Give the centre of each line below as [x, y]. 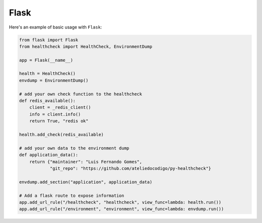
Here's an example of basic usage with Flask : [55, 27]
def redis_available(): [48, 101]
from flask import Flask [49, 40]
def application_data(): [49, 155]
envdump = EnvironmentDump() [54, 80]
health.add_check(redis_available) [61, 135]
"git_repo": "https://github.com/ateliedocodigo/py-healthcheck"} [130, 168]
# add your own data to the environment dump [74, 148]
